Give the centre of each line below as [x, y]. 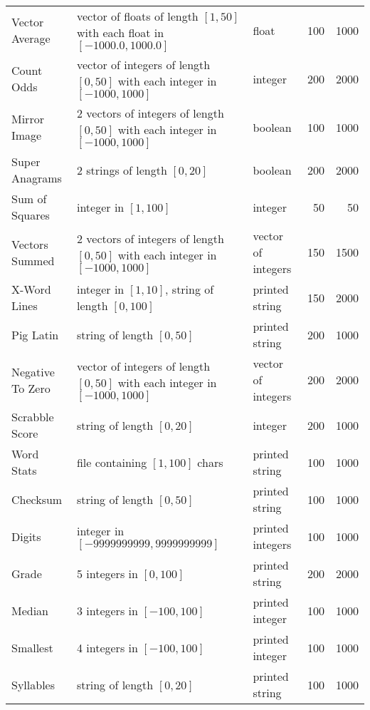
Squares [31, 215]
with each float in [120, 32]
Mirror [28, 119]
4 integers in [107, 647]
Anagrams [37, 178]
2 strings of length [122, 170]
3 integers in [107, 610]
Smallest [32, 647]
